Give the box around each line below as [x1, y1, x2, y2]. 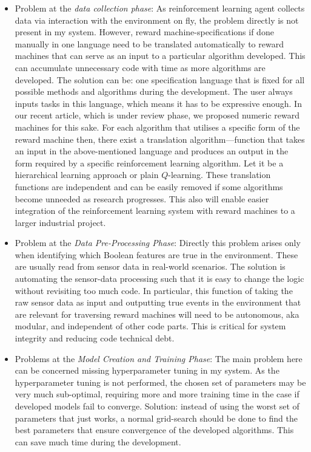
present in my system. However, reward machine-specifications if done [15, 26, 274, 38]
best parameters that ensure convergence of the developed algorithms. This [15, 423, 294, 436]
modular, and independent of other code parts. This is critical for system [15, 320, 286, 332]
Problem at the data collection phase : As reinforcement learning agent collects [15, 2, 305, 14]
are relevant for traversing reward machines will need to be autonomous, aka [15, 307, 299, 320]
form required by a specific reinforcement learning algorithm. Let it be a [15, 156, 284, 169]
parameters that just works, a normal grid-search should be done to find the [15, 411, 298, 424]
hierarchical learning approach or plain [15, 168, 159, 181]
